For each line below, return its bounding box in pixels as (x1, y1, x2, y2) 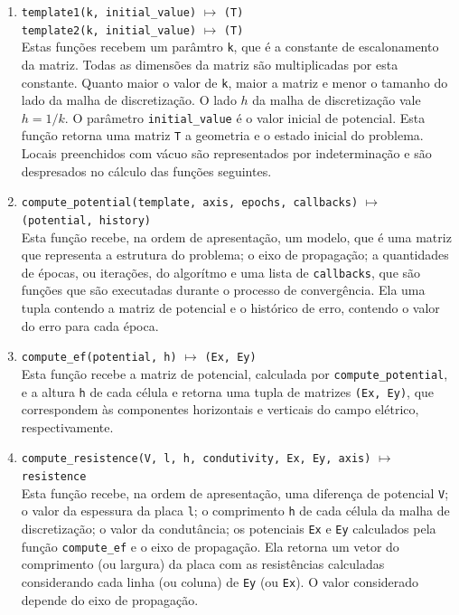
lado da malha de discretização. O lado (21, 90, 237, 109)
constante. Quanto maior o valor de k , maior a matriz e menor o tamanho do (21, 72, 448, 91)
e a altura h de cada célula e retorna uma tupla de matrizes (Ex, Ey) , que (21, 382, 435, 401)
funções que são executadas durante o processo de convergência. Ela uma (21, 280, 426, 299)
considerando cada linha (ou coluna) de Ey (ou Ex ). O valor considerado (21, 572, 419, 591)
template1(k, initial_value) (21, 6, 197, 19)
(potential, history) (21, 213, 151, 227)
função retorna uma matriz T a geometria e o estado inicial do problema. (21, 126, 424, 145)
